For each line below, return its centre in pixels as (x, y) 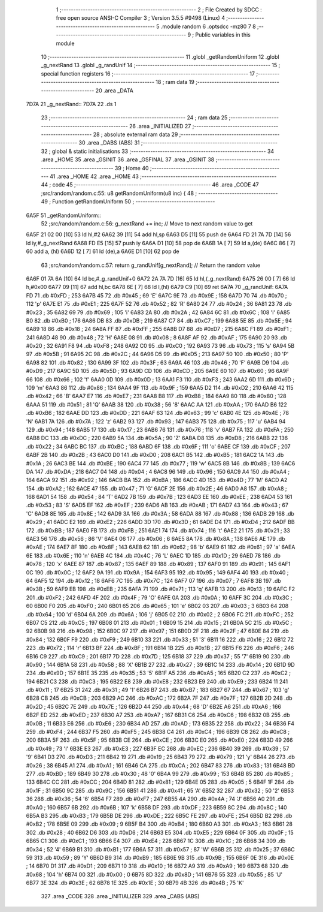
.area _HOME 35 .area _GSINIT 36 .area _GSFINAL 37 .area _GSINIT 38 (128, 159)
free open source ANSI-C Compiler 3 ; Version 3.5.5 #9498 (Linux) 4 (141, 18)
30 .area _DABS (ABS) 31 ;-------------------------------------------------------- (178, 143)
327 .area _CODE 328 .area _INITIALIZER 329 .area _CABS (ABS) (120, 896)
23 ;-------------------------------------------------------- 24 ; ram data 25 (134, 118)
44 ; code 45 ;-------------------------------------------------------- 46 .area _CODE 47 (150, 185)
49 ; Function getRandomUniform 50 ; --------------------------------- (128, 201)
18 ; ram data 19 (175, 82)
